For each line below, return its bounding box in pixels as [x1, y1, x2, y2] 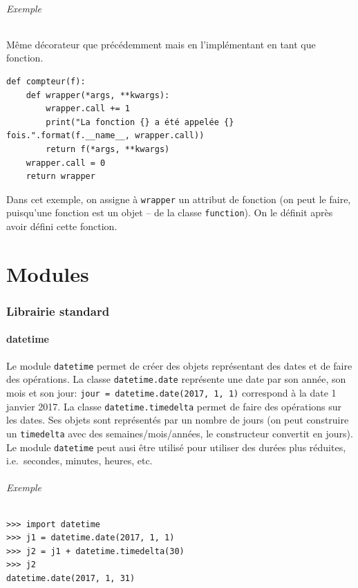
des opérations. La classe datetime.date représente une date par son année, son [6, 372, 346, 386]
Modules [6, 259, 89, 287]
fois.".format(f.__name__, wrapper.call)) [6, 131, 205, 141]
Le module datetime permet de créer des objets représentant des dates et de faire [6, 358, 352, 372]
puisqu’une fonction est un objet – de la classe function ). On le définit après [6, 205, 333, 220]
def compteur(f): [6, 76, 86, 86]
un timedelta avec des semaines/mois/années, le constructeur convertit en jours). [6, 426, 353, 440]
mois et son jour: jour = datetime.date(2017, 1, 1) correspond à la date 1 [6, 385, 337, 399]
